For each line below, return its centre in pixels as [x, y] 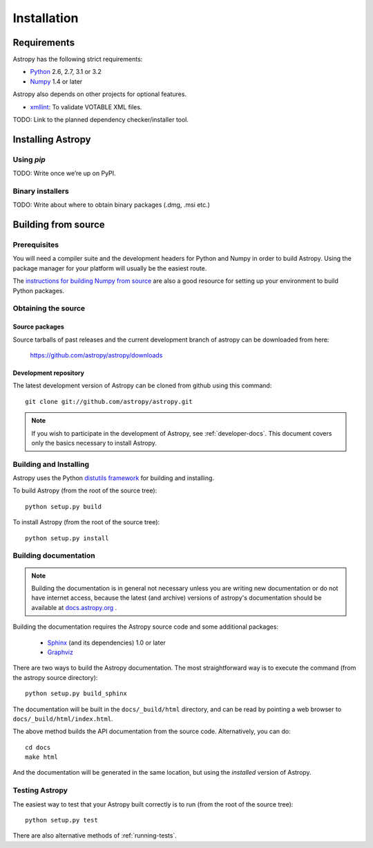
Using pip [29, 159]
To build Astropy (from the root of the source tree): [85, 490]
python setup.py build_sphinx [76, 694]
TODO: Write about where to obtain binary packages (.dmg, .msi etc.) [112, 205]
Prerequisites [36, 245]
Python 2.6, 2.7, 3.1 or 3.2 [66, 72]
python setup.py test [61, 820]
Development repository [48, 373]
